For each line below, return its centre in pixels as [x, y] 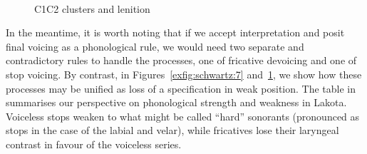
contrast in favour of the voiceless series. [94, 144]
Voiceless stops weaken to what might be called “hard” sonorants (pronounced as [183, 116]
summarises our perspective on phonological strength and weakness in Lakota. [176, 102]
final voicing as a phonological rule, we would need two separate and [155, 46]
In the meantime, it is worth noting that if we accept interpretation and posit [175, 32]
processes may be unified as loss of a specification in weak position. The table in [181, 88]
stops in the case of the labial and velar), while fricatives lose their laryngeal [172, 130]
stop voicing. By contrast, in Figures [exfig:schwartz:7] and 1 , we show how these [184, 74]
